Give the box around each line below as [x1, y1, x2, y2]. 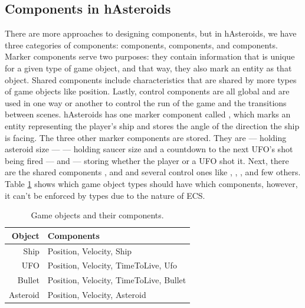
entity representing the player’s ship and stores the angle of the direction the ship [5, 119, 300, 132]
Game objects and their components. [31, 209, 164, 221]
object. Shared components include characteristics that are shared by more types [5, 73, 297, 86]
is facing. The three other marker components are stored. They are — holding [5, 131, 287, 143]
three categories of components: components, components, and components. [5, 38, 278, 51]
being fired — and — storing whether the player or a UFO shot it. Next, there [5, 154, 289, 166]
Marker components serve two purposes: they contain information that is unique [5, 50, 295, 63]
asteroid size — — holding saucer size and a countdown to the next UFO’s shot [5, 143, 293, 155]
